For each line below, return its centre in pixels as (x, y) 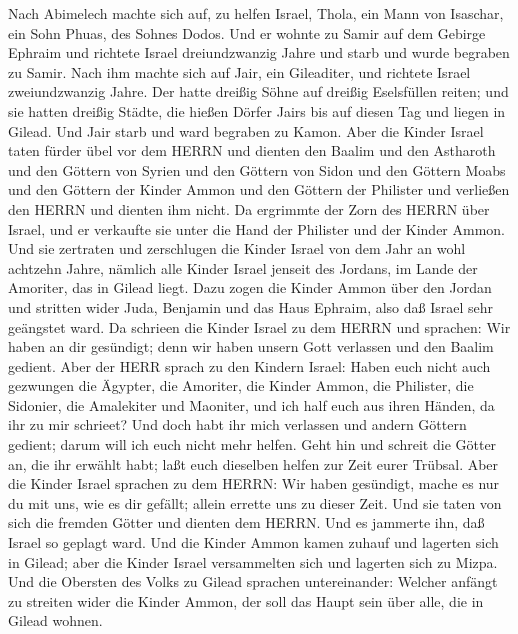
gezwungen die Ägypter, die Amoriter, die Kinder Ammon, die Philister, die (241, 385)
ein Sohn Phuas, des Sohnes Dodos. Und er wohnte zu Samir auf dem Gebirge (247, 32)
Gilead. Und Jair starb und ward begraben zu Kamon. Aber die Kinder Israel (246, 130)
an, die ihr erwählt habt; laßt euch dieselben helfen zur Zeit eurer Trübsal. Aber (253, 463)
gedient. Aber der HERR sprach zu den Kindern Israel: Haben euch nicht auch (249, 365)
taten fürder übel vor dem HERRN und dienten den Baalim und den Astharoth (252, 150)
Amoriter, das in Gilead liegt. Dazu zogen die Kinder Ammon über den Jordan (250, 287)
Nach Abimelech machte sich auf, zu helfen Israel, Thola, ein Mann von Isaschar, (256, 13)
